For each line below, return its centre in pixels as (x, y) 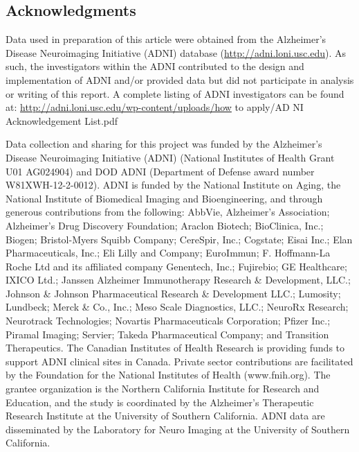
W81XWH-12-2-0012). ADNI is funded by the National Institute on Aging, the (173, 185)
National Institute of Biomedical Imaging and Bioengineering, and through (164, 198)
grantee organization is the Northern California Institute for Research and (163, 389)
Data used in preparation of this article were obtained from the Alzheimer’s (166, 39)
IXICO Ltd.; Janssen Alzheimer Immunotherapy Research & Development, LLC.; (178, 280)
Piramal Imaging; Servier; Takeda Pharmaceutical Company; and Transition (167, 334)
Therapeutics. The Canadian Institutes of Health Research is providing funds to (175, 348)
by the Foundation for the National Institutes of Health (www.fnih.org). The (168, 375)
